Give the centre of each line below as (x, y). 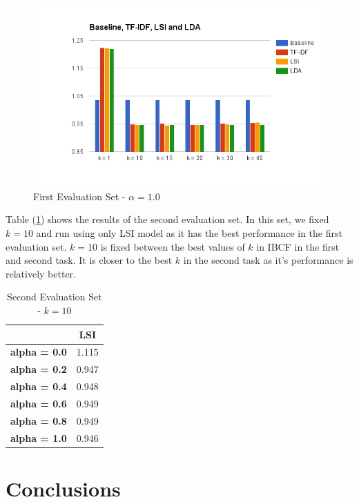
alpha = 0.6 (39, 403)
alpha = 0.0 (39, 352)
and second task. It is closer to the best (89, 260)
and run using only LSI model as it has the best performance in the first (189, 232)
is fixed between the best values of (173, 246)
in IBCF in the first (298, 246)
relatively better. (41, 273)
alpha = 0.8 (39, 420)
